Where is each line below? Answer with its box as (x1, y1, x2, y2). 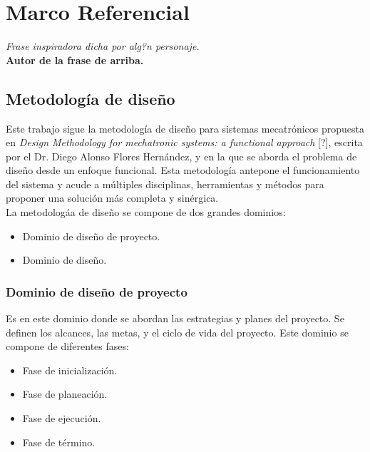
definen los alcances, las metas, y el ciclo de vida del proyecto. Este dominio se (6, 324, 349, 339)
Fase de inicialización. (22, 362, 118, 377)
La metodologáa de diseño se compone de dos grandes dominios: (6, 205, 286, 220)
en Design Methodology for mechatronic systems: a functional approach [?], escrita (6, 135, 363, 150)
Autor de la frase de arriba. (6, 52, 144, 67)
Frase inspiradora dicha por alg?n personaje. (6, 38, 200, 53)
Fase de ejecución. (22, 411, 101, 426)
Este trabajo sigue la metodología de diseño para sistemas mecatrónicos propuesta (6, 120, 364, 135)
